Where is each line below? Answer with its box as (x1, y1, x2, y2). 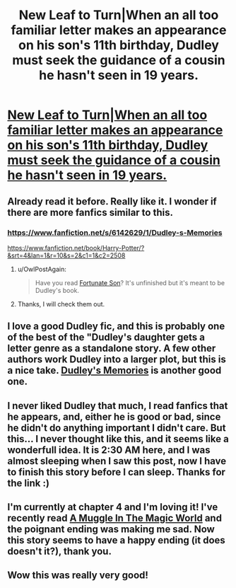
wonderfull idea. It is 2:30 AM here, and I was (7, 444, 211, 456)
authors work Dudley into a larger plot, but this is (7, 354, 226, 366)
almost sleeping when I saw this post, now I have (7, 455, 227, 467)
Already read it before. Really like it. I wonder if (7, 195, 217, 207)
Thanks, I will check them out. (17, 299, 105, 308)
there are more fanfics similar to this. (7, 206, 173, 219)
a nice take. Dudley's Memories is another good (7, 364, 222, 376)
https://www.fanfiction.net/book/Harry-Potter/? (7, 243, 145, 252)
